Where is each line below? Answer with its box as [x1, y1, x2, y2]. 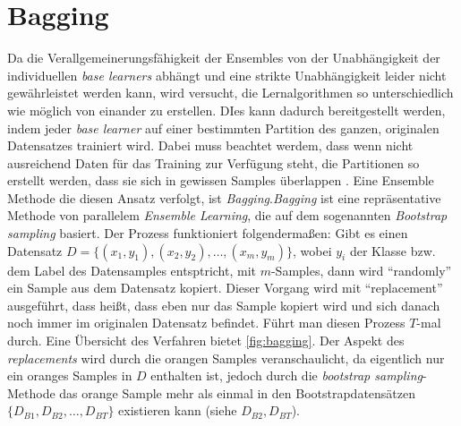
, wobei [292, 241, 332, 260]
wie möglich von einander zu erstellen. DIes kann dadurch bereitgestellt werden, [7, 100, 446, 119]
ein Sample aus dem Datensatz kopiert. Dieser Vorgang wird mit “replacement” [7, 278, 443, 297]
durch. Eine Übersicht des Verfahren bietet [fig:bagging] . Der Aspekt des [7, 331, 405, 350]
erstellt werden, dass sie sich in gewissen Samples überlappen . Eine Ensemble [7, 171, 434, 190]
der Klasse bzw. [349, 241, 436, 260]
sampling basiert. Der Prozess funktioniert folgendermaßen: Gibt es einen [7, 224, 408, 243]
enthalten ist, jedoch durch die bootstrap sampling [150, 366, 423, 385]
